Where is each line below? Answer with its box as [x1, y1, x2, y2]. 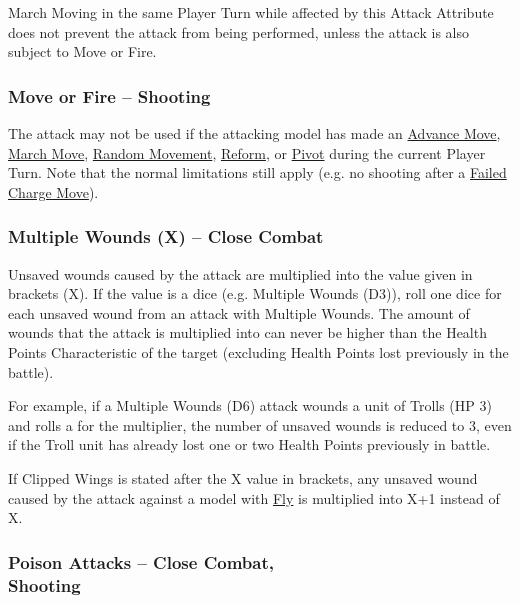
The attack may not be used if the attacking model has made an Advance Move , [8, 123, 501, 143]
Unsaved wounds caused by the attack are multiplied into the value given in [8, 263, 473, 284]
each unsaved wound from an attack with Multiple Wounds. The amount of [8, 302, 470, 323]
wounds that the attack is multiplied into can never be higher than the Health [8, 322, 487, 343]
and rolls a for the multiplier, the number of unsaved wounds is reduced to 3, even [8, 414, 512, 435]
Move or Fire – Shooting [8, 83, 211, 108]
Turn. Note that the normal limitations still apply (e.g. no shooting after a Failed [8, 162, 507, 183]
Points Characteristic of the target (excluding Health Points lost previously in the [8, 341, 509, 362]
